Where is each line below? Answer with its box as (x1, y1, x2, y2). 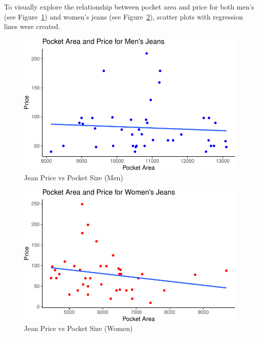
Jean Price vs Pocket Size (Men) (24, 172, 123, 182)
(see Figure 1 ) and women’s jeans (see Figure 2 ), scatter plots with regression (4, 11, 243, 22)
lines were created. (4, 21, 60, 32)
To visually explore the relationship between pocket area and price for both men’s (4, 2, 255, 12)
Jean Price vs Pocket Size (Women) (24, 323, 133, 333)
